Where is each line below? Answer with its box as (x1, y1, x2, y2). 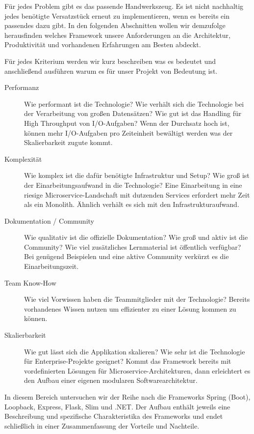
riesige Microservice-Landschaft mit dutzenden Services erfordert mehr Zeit (24, 189, 250, 200)
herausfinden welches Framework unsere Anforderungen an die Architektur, (4, 29, 230, 40)
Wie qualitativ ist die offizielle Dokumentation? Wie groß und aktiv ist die (24, 232, 248, 242)
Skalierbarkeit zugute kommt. (24, 137, 113, 147)
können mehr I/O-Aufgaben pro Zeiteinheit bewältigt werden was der (24, 127, 233, 138)
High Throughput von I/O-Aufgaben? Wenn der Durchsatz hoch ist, (24, 117, 229, 128)
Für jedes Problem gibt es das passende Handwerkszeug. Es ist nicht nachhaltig (4, 1, 244, 11)
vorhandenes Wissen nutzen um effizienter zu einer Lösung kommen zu (24, 303, 236, 314)
